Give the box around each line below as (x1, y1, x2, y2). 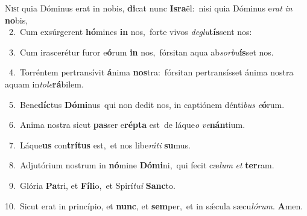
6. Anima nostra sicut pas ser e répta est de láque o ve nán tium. (8, 118, 245, 131)
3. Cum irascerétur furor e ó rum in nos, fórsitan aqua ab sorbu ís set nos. (8, 45, 274, 58)
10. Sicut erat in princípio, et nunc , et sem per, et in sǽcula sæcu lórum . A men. (5, 199, 303, 212)
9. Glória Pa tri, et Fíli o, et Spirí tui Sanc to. (8, 179, 176, 191)
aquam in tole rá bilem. (5, 77, 84, 90)
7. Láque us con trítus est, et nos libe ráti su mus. (8, 138, 191, 151)
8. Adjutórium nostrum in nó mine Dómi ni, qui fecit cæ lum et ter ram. (8, 159, 274, 171)
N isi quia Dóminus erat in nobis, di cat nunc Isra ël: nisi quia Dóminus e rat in (5, 2, 293, 14)
